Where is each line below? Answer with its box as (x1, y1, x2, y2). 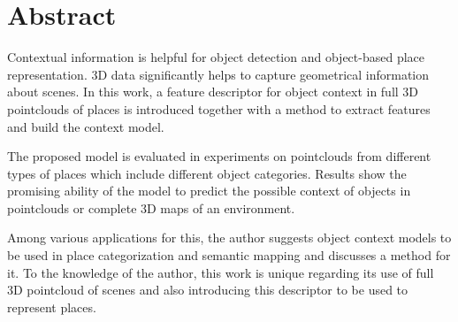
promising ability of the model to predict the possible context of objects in (7, 181, 411, 200)
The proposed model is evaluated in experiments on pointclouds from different (7, 147, 431, 165)
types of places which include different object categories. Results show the (7, 164, 407, 182)
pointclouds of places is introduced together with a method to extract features (7, 99, 431, 118)
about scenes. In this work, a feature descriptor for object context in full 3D (7, 82, 419, 101)
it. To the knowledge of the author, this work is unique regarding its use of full (7, 263, 434, 281)
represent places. (7, 297, 96, 316)
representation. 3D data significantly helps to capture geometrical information (7, 65, 430, 83)
